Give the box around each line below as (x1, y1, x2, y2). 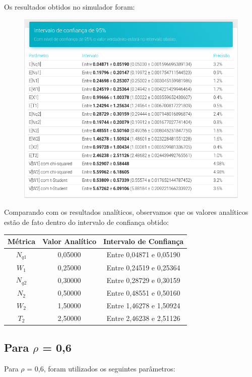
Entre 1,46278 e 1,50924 (106, 300, 180, 310)
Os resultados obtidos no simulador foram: (4, 2, 135, 12)
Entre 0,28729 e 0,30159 (106, 274, 180, 285)
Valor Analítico (42, 236, 96, 247)
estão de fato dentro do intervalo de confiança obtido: (4, 216, 169, 227)
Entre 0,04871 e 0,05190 (106, 249, 180, 260)
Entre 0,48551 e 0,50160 (106, 288, 180, 298)
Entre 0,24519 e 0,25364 (106, 262, 180, 272)
